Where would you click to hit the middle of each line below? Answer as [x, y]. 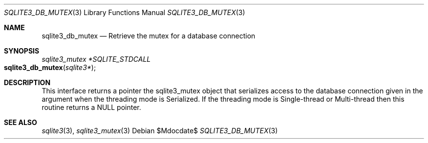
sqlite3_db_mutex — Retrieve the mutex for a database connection [149, 36]
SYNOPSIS [22, 51]
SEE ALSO [21, 122]
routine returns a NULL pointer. [91, 107]
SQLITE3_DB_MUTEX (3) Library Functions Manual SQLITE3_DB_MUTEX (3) [125, 12]
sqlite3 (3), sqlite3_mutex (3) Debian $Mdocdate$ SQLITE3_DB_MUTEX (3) [160, 131]
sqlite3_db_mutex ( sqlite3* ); [50, 67]
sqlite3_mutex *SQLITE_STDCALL [96, 59]
